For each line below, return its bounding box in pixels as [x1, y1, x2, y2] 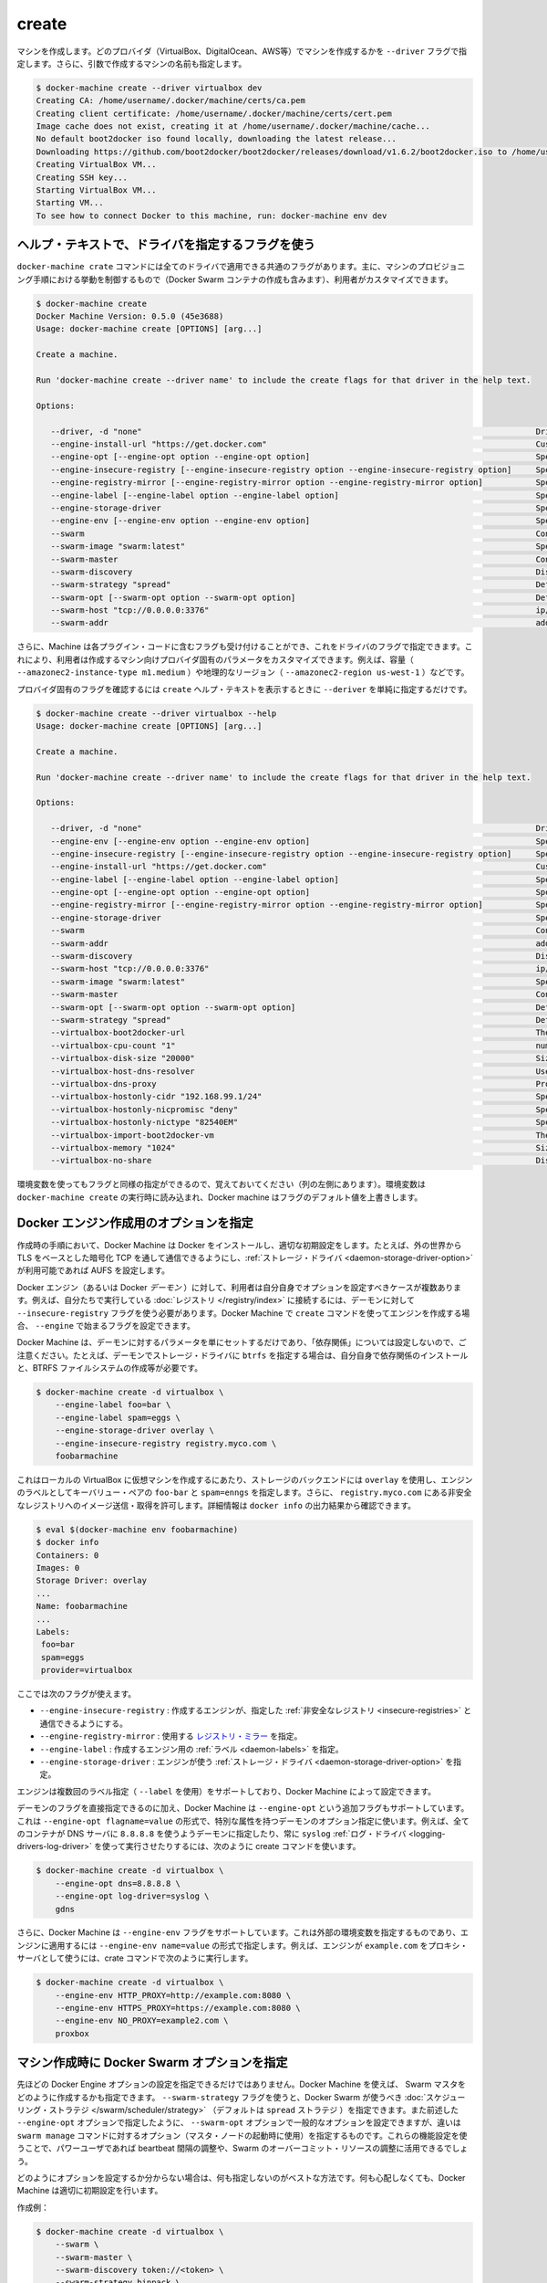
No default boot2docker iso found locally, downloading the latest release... [36, 133, 397, 144]
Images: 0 [36, 1562, 80, 1573]
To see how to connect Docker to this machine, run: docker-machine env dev [36, 210, 387, 221]
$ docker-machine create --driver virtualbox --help [36, 708, 277, 719]
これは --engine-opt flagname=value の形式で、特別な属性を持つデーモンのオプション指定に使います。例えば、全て [16, 1815, 470, 1826]
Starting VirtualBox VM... [36, 185, 157, 195]
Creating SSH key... [36, 172, 128, 183]
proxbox [55, 2028, 90, 2038]
